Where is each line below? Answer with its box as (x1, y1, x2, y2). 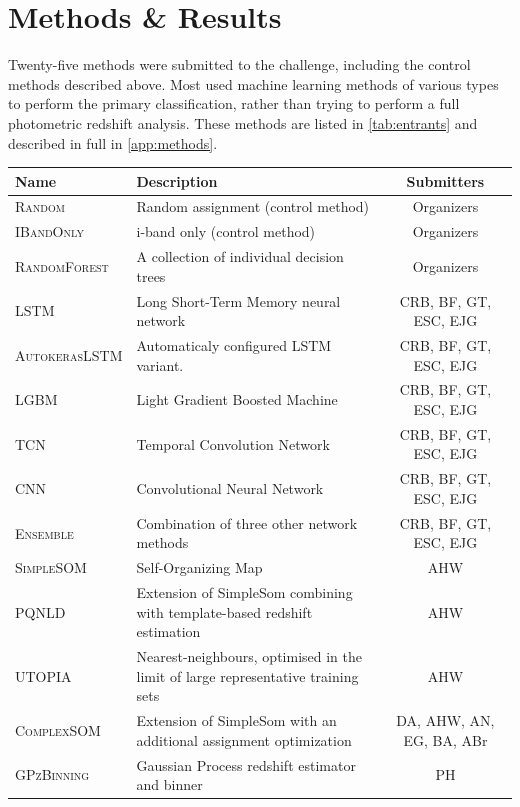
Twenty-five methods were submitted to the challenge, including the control (8, 54, 471, 75)
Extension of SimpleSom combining (136, 582, 353, 603)
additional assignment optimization (136, 729, 352, 750)
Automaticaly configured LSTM (136, 335, 332, 355)
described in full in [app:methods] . (8, 132, 218, 153)
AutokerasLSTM (15, 344, 123, 365)
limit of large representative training (136, 665, 359, 686)
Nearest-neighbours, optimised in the (136, 646, 362, 667)
